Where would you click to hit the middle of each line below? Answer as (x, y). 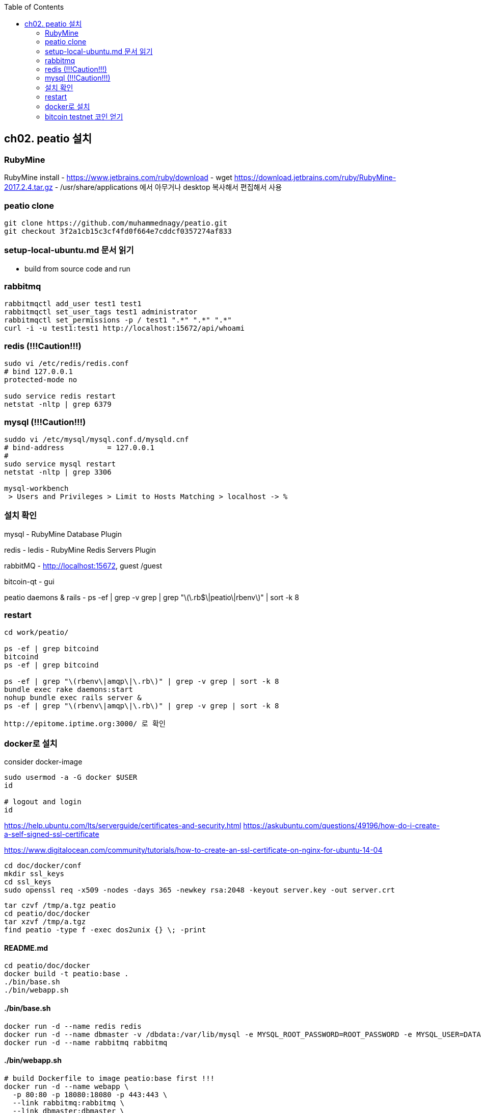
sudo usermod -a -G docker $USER (71, 777)
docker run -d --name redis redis (73, 1026)
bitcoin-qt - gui (29, 581)
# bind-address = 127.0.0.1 (79, 447)
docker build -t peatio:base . (66, 974)
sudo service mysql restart (60, 464)
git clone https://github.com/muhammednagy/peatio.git (116, 223)
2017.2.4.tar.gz (29, 187)
